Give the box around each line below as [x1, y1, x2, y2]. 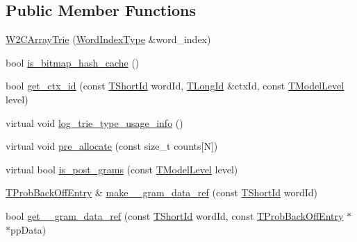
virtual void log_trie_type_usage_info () [6, 115, 183, 130]
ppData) [10, 222, 47, 236]
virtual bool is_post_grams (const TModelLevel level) [6, 162, 238, 176]
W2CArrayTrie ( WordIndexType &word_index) [6, 32, 211, 46]
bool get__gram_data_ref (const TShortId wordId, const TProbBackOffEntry [6, 208, 344, 223]
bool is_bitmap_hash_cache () [6, 55, 140, 69]
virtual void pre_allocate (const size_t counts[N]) [6, 139, 218, 153]
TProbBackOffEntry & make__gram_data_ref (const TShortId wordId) [6, 185, 317, 200]
